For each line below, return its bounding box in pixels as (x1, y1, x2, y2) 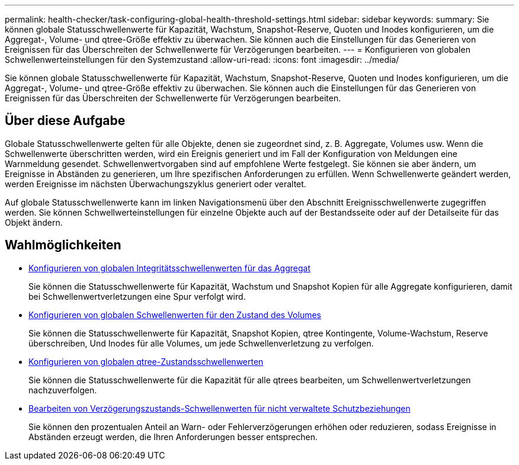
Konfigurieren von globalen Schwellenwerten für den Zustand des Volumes (28, 309, 321, 320)
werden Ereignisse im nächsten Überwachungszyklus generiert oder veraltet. (5, 178, 306, 189)
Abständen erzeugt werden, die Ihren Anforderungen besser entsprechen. (28, 431, 318, 442)
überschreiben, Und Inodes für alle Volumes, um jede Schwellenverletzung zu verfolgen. (28, 338, 374, 348)
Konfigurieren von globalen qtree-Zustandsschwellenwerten (28, 356, 264, 367)
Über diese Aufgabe (5, 113, 126, 129)
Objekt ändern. (5, 217, 63, 227)
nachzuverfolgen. (28, 384, 97, 395)
